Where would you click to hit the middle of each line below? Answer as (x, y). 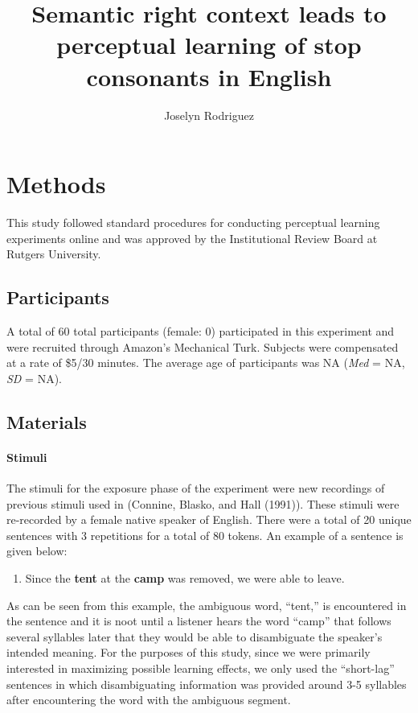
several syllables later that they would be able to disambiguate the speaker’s (195, 636)
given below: (37, 551)
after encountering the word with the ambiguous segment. (149, 700)
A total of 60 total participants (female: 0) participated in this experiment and (201, 331)
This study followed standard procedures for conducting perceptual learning (193, 223)
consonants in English (209, 76)
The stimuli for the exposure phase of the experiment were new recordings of (196, 487)
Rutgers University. (54, 254)
